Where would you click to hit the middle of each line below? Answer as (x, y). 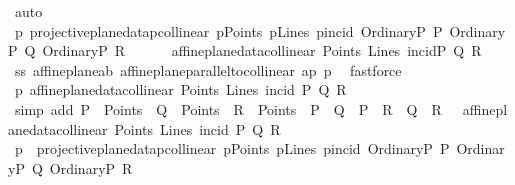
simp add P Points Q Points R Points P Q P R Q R (228, 108)
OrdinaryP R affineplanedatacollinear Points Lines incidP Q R (262, 50)
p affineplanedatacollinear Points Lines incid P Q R (180, 89)
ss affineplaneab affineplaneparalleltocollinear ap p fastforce (208, 69)
